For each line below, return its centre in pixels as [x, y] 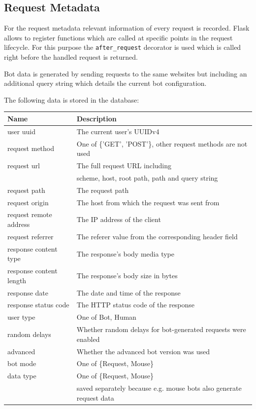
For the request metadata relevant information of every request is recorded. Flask [127, 28]
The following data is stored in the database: [72, 99]
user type [21, 317]
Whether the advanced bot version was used [143, 351]
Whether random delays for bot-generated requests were [161, 329]
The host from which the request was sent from [148, 202]
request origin [28, 202]
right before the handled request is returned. [71, 57]
